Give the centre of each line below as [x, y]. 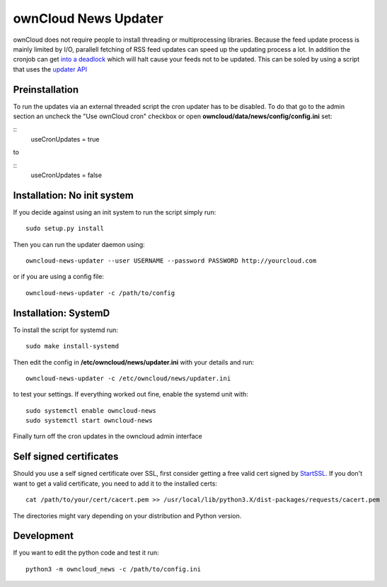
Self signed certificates [66, 457]
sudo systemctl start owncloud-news [89, 421]
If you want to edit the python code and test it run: [86, 553]
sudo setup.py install [65, 229]
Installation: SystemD [62, 313]
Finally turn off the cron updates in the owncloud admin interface [108, 436]
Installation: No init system [73, 195]
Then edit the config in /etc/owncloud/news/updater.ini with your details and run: [134, 362]
